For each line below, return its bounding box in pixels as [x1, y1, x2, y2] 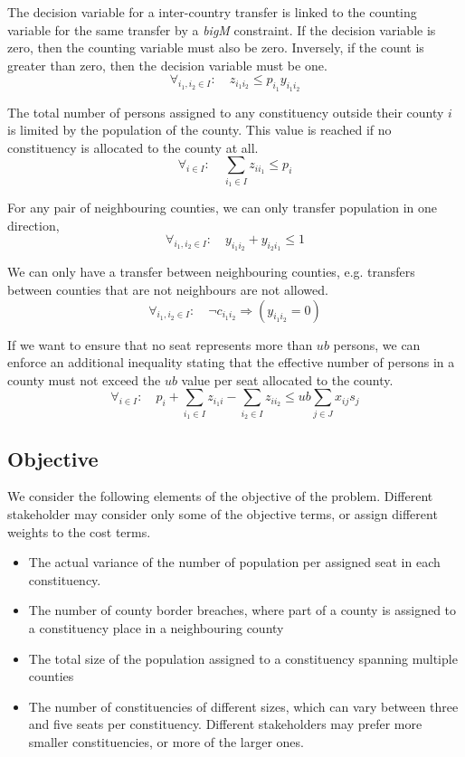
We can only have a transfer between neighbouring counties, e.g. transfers [7, 262, 415, 281]
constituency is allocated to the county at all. [7, 137, 259, 156]
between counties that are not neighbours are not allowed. [7, 280, 328, 299]
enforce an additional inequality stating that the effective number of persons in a [7, 353, 455, 372]
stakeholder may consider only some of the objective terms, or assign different [7, 504, 438, 523]
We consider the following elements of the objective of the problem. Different [7, 487, 433, 506]
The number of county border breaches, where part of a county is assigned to [28, 601, 457, 620]
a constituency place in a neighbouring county [28, 618, 284, 637]
